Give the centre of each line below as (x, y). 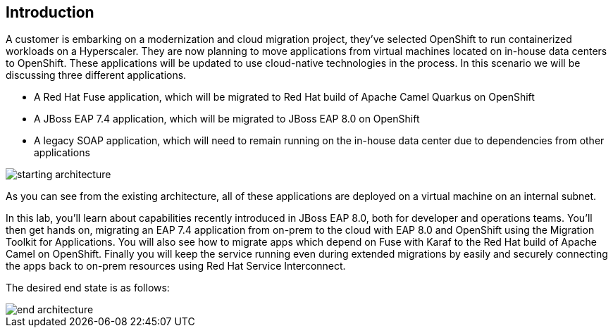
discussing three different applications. (96, 75)
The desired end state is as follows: (88, 288)
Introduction (50, 12)
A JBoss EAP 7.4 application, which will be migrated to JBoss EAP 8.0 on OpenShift (227, 119)
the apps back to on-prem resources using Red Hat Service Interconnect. (176, 266)
